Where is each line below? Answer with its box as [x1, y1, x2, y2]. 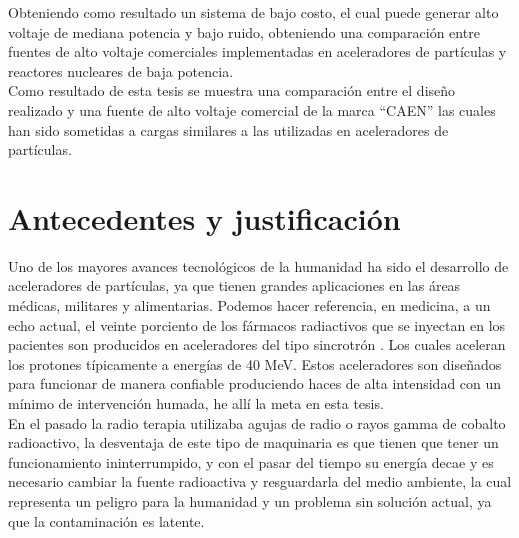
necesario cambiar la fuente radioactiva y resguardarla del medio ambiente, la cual [8, 471, 512, 492]
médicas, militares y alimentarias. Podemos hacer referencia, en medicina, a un [8, 295, 491, 316]
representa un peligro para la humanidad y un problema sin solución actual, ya [8, 491, 492, 511]
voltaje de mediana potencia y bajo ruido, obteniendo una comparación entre [8, 21, 480, 42]
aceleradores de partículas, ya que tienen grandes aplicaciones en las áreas [8, 275, 461, 296]
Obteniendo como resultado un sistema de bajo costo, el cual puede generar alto [8, 2, 499, 22]
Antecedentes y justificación [8, 197, 401, 238]
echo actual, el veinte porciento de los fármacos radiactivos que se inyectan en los [8, 314, 506, 335]
